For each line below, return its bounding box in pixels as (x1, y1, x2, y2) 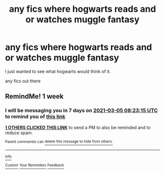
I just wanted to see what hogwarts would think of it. (5, 68, 111, 74)
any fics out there (5, 78, 41, 84)
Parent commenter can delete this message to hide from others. (5, 139, 113, 144)
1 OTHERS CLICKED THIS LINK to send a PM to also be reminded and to (5, 124, 151, 130)
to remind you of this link (5, 113, 65, 120)
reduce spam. (5, 130, 33, 136)
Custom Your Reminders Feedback (5, 163, 64, 168)
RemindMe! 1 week (5, 92, 64, 101)
